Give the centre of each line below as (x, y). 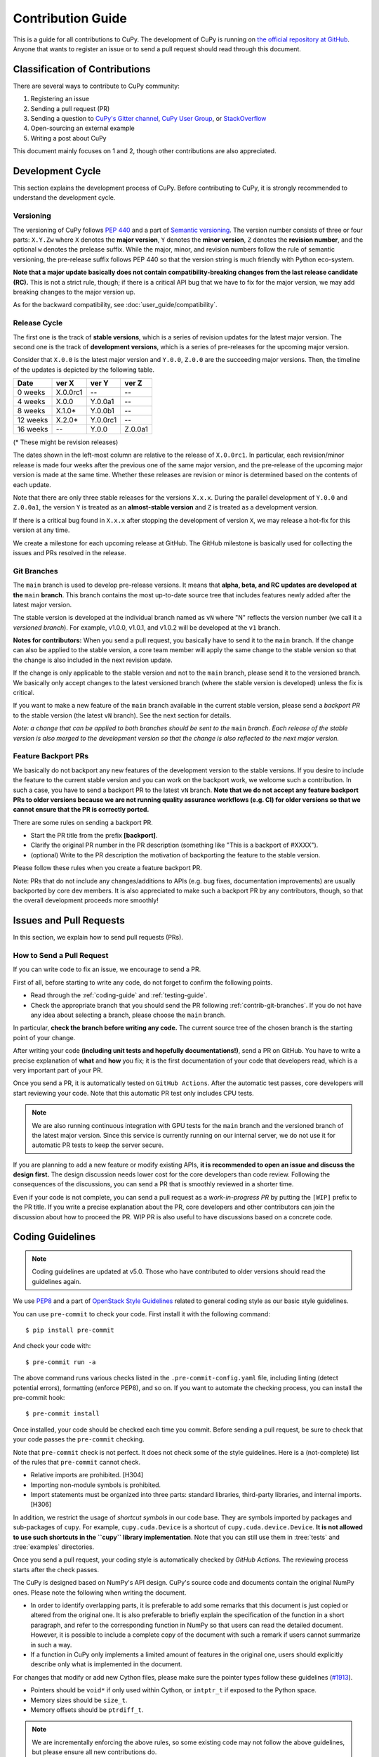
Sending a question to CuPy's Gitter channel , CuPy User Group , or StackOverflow (148, 119)
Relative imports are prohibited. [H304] (87, 1475)
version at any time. (41, 530)
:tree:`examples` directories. (54, 1547)
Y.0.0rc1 (104, 420)
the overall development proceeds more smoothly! (86, 900)
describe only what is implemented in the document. (106, 1664)
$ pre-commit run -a (61, 1362)
